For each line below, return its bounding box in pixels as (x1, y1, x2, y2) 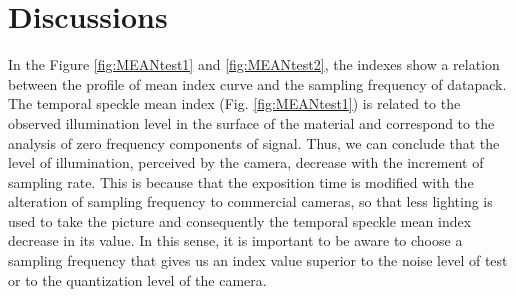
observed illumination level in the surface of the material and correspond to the (8, 112, 495, 133)
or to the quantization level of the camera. (8, 269, 267, 290)
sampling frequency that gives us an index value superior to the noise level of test (8, 250, 508, 271)
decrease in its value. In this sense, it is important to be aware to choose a (8, 230, 463, 251)
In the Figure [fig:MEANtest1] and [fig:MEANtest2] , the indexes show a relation (8, 54, 500, 75)
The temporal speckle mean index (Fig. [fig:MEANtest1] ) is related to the (8, 93, 461, 114)
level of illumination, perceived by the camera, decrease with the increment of (8, 152, 484, 173)
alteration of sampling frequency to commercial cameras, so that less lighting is (8, 191, 493, 212)
